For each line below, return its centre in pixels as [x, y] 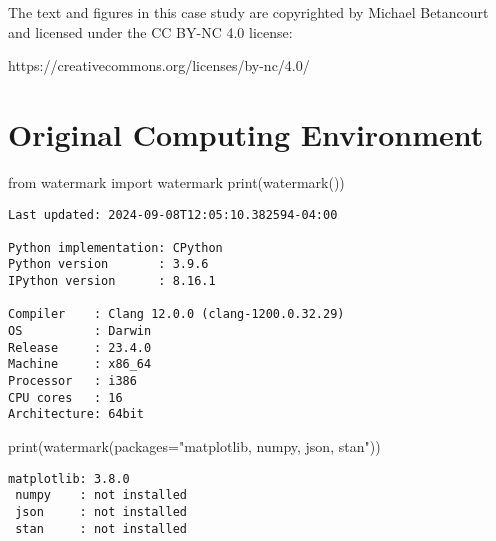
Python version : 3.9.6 [108, 264]
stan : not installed [101, 528]
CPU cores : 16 [65, 397]
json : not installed [101, 511]
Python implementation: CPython [115, 247]
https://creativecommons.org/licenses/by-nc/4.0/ [159, 65]
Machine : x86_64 [80, 364]
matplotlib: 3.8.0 [69, 478]
